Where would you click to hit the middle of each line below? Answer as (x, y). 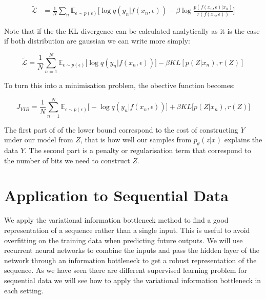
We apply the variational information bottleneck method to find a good (116, 220)
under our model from (39, 140)
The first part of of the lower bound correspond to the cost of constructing (121, 129)
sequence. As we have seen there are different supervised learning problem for (126, 270)
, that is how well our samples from (136, 140)
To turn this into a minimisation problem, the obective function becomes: (120, 85)
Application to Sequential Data (117, 195)
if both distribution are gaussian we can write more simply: (97, 41)
